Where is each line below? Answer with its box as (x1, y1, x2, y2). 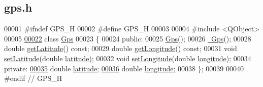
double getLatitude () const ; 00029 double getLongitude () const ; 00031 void (4, 43, 237, 54)
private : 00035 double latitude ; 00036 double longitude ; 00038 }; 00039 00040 (4, 63, 244, 73)
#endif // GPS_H (4, 73, 62, 83)
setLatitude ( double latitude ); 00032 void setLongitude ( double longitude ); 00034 (4, 53, 251, 63)
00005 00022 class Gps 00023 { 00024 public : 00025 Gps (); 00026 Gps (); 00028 (4, 33, 251, 43)
